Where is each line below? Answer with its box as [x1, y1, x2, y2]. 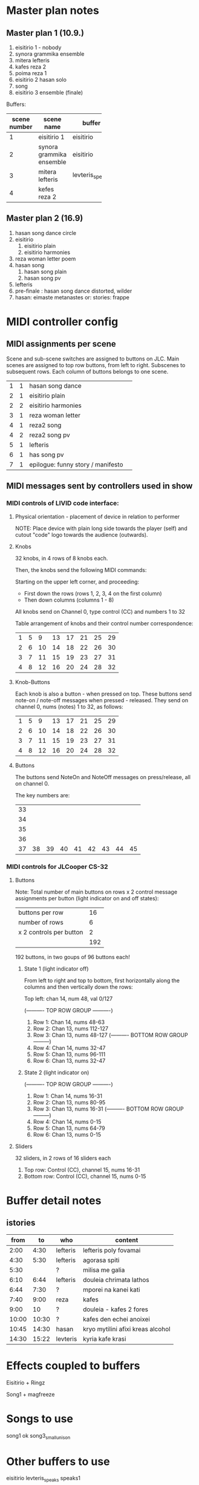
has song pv [29, 450, 65, 459]
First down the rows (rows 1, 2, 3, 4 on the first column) [24, 590, 162, 597]
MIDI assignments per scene [6, 339, 116, 349]
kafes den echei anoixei [82, 1315, 150, 1323]
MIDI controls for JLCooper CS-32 [6, 863, 108, 871]
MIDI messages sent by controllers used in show [6, 481, 193, 491]
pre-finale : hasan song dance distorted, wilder [15, 287, 132, 294]
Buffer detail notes [6, 1194, 102, 1208]
